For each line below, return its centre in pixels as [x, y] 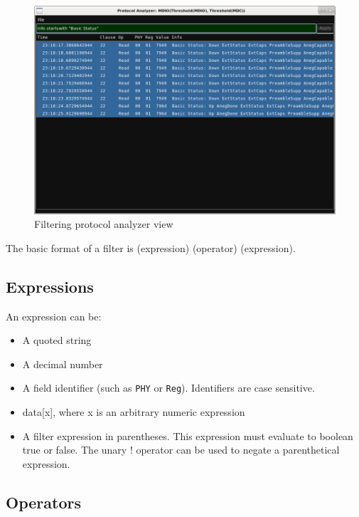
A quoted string [57, 340]
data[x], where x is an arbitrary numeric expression [134, 411]
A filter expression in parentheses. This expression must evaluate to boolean [188, 435]
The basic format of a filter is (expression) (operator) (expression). [151, 247]
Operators [43, 502]
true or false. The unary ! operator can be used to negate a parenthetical [181, 450]
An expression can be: [54, 316]
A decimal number [63, 364]
